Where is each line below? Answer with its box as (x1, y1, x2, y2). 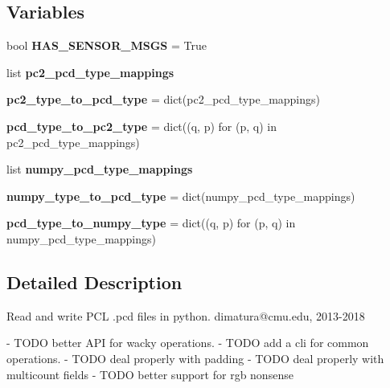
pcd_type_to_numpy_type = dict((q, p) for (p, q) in (6, 214, 296, 231)
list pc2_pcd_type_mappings (6, 63, 174, 80)
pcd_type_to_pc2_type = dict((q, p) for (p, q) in (6, 117, 277, 134)
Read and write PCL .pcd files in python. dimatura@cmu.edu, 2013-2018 (6, 307, 365, 324)
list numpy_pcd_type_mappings (6, 161, 193, 178)
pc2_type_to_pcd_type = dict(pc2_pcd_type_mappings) (6, 91, 321, 108)
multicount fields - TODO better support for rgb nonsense (6, 366, 294, 382)
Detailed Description (6, 269, 183, 294)
